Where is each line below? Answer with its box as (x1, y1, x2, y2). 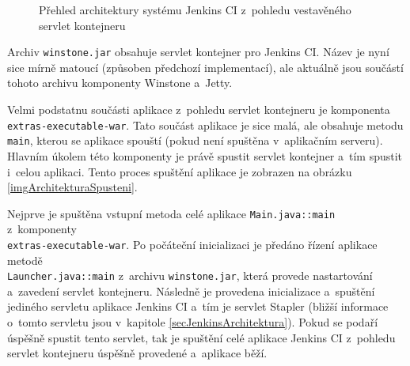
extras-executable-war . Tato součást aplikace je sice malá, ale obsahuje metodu (7, 116, 404, 133)
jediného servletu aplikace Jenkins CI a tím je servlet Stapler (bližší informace (7, 298, 389, 315)
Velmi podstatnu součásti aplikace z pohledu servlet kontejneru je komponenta (7, 101, 390, 118)
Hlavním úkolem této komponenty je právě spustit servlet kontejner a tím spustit (7, 147, 403, 164)
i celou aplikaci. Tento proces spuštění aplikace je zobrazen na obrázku (7, 163, 352, 179)
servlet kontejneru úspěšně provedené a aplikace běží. (7, 345, 268, 361)
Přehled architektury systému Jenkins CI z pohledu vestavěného (39, 2, 351, 17)
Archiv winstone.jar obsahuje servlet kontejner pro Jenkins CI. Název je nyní (7, 43, 389, 60)
